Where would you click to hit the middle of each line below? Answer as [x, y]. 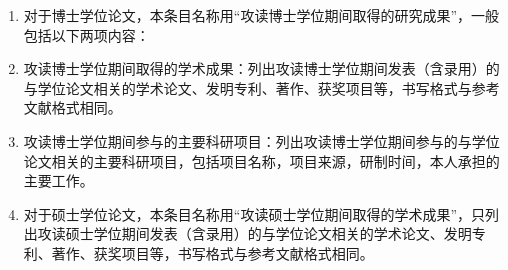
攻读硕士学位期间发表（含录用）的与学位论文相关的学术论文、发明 [254, 233]
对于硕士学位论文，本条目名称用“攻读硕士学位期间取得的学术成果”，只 [254, 213]
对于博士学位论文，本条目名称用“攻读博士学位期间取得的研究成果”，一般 [261, 15]
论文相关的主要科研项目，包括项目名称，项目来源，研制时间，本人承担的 [261, 160]
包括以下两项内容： [86, 34]
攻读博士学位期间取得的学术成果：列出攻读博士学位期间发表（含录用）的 [261, 68]
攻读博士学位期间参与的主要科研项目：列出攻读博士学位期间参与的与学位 [261, 140]
